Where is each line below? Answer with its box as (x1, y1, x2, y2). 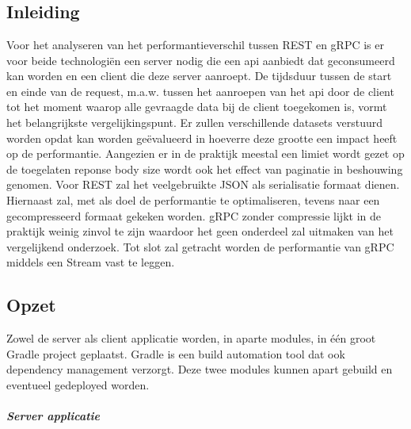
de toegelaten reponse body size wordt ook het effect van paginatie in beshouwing (6, 160, 403, 177)
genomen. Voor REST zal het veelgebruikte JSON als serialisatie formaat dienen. (6, 176, 400, 193)
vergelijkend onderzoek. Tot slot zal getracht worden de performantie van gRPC (6, 238, 394, 255)
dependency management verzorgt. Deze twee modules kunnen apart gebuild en (6, 361, 393, 377)
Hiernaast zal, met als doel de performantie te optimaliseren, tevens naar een (6, 191, 380, 208)
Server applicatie (6, 408, 100, 424)
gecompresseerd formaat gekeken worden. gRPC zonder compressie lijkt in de (6, 207, 381, 224)
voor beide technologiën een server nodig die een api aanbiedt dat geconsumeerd (6, 52, 395, 68)
